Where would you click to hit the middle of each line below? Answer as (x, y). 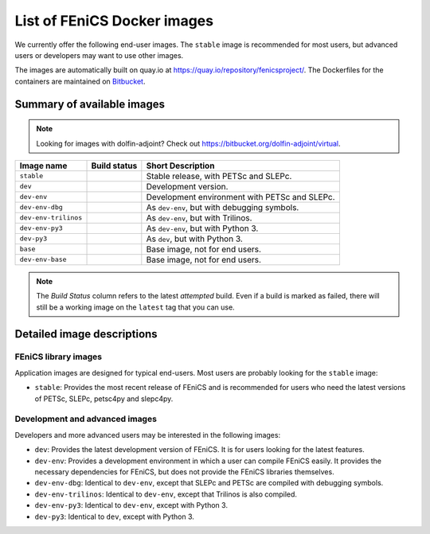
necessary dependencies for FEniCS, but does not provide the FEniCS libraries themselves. (184, 472)
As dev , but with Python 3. (194, 239)
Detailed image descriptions (86, 334)
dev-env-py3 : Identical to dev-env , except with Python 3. (131, 505)
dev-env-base (43, 260)
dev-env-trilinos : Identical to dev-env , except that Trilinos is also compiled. (166, 494)
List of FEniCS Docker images (114, 21)
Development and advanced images (86, 419)
